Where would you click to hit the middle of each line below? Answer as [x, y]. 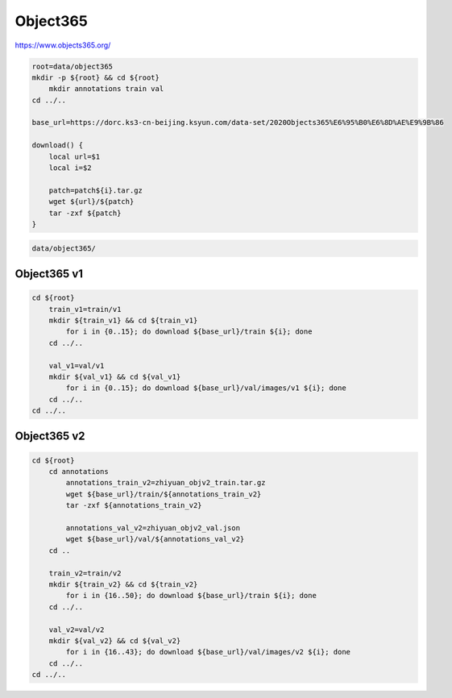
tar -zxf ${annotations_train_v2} [134, 505]
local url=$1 [75, 156]
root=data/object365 [72, 66]
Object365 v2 [50, 436]
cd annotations [79, 472]
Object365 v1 [49, 274]
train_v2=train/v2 [85, 573]
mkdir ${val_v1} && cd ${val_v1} [115, 376]
